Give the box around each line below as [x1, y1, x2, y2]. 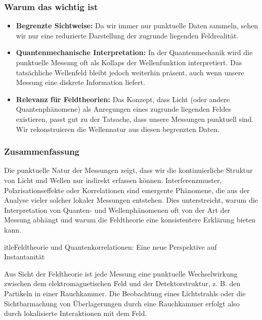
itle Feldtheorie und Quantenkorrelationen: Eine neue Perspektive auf [4, 241, 217, 252]
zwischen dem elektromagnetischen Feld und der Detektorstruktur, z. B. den [4, 278, 241, 289]
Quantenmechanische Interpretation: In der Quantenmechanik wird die [16, 47, 253, 58]
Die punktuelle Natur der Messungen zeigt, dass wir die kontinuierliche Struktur [4, 165, 253, 175]
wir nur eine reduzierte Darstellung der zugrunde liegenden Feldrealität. [16, 30, 239, 40]
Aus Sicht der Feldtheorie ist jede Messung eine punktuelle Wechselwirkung [4, 268, 238, 279]
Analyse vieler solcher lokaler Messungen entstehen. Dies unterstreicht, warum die [4, 195, 258, 205]
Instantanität [4, 251, 45, 262]
